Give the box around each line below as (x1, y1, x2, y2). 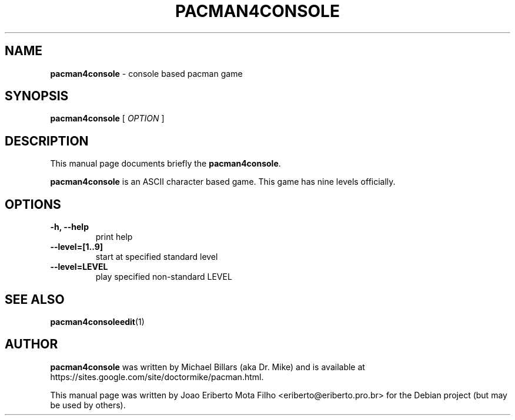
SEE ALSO (5, 292, 65, 307)
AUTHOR (5, 337, 58, 352)
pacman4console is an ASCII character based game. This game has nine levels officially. (50, 177, 396, 187)
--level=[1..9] (50, 242, 103, 252)
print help (95, 232, 133, 242)
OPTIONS (5, 197, 61, 212)
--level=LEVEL (50, 262, 108, 272)
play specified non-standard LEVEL (95, 272, 232, 282)
